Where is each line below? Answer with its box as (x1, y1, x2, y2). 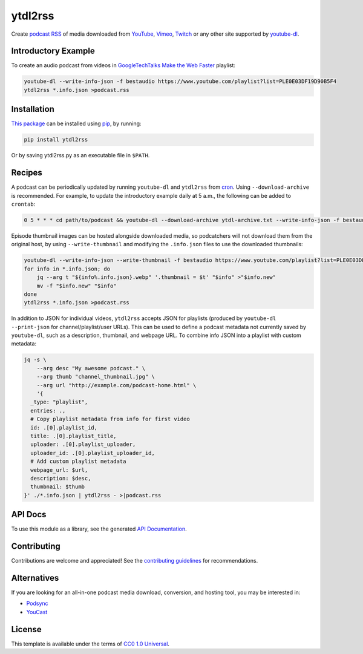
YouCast (26, 608, 48, 615)
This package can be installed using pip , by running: (11, 120, 142, 127)
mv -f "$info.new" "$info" (36, 282, 117, 289)
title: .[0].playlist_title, (30, 433, 117, 439)
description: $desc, (30, 475, 91, 482)
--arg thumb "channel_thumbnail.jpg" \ (36, 373, 155, 381)
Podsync (26, 600, 48, 607)
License (11, 624, 42, 635)
